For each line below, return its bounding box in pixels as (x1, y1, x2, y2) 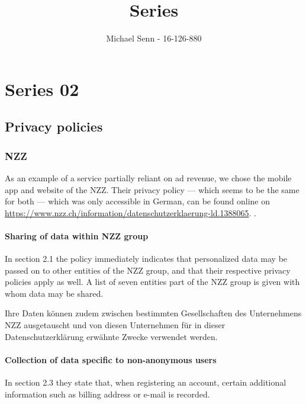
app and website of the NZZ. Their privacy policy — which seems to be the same (5, 183, 299, 195)
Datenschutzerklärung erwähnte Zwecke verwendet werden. (5, 330, 218, 342)
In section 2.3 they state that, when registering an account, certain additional (5, 376, 286, 389)
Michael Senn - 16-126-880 (106, 32, 202, 44)
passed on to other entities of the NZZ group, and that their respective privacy (5, 264, 291, 276)
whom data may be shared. (5, 287, 104, 299)
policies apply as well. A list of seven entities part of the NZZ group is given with (5, 275, 300, 288)
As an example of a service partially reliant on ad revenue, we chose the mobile (5, 171, 292, 184)
